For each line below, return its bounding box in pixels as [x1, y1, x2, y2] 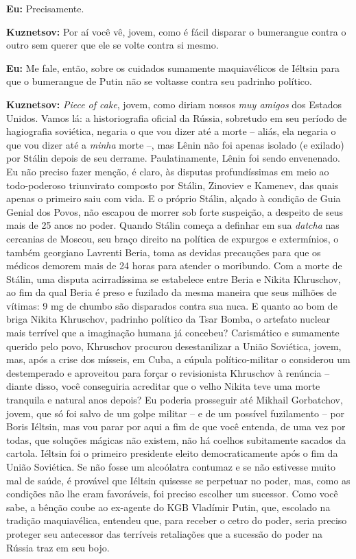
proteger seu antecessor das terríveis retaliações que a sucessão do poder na [6, 526, 322, 541]
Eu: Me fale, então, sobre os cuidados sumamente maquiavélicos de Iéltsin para [6, 60, 340, 75]
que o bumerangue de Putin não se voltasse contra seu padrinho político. [6, 74, 312, 88]
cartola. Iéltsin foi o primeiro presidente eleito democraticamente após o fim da [6, 446, 338, 460]
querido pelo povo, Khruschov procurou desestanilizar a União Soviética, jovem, [6, 338, 342, 353]
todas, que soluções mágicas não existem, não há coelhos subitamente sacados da [6, 432, 346, 447]
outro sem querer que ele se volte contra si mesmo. [6, 38, 219, 52]
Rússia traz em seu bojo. [6, 540, 110, 554]
